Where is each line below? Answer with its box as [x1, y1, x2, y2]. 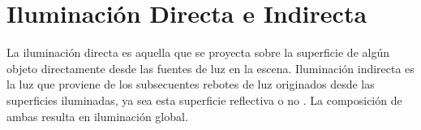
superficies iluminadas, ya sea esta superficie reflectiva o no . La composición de [6, 91, 402, 108]
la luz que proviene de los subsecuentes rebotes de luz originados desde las [6, 76, 375, 93]
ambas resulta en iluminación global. [6, 107, 188, 124]
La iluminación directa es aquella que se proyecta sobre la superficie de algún [6, 44, 389, 61]
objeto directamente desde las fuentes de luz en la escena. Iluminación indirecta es [6, 59, 415, 76]
